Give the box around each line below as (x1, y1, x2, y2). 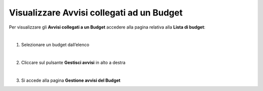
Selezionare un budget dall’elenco (21, 42, 90, 48)
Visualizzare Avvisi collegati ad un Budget (9, 7, 183, 18)
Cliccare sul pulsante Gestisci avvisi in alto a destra (21, 60, 126, 65)
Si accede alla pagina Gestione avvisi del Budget (21, 77, 121, 83)
